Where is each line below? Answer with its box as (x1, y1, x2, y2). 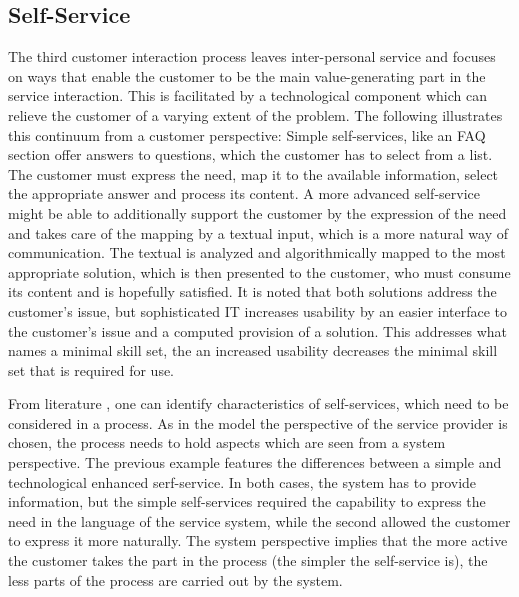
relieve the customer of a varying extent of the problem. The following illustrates (8, 104, 503, 125)
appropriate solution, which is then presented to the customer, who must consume (8, 261, 511, 282)
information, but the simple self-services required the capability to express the (8, 491, 486, 512)
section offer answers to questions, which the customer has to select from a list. (8, 144, 493, 165)
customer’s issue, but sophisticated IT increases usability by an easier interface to (8, 300, 508, 321)
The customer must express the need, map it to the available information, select (8, 163, 499, 184)
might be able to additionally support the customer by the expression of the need (8, 202, 507, 223)
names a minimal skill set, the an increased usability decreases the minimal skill (8, 340, 498, 361)
